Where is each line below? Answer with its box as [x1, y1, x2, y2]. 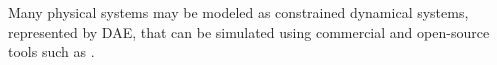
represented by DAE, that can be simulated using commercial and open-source [8, 21, 490, 42]
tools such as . [8, 41, 95, 62]
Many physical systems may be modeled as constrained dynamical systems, [8, 2, 469, 22]
